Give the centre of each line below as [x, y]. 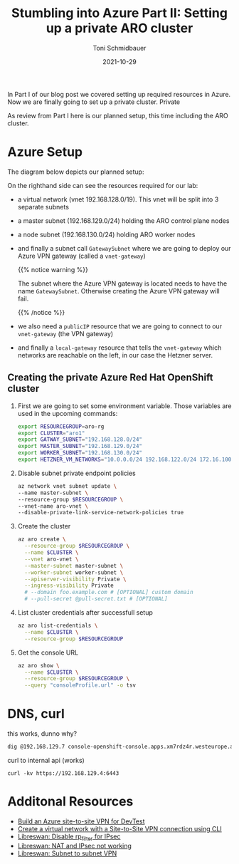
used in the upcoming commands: [68, 413]
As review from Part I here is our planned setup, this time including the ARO [118, 115]
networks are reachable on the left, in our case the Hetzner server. [115, 355]
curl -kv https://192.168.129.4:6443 [63, 774]
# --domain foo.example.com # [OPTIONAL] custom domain [109, 593]
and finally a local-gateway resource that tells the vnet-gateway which [119, 348]
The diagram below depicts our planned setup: [76, 172]
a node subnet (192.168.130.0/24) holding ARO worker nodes [106, 234]
